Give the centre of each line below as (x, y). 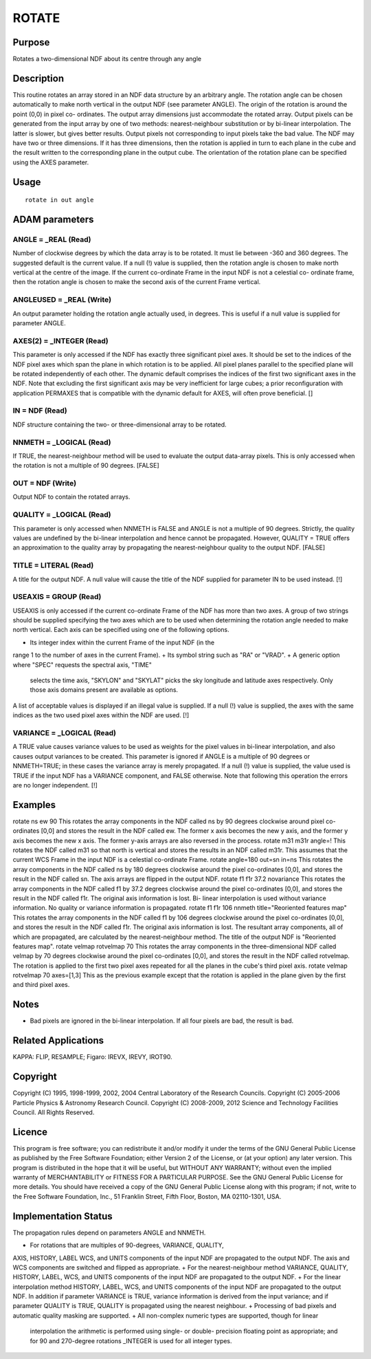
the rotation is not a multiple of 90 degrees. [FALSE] (86, 466)
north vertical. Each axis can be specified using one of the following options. (121, 630)
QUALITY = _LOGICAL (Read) (62, 514)
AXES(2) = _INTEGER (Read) (61, 340)
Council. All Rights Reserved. (54, 1112)
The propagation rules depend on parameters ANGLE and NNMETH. (109, 1232)
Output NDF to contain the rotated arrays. (71, 497)
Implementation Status (63, 1216)
